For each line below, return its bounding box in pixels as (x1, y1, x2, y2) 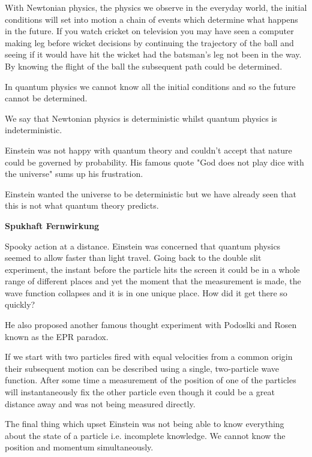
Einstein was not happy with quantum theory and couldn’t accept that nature (5, 143, 292, 156)
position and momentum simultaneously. (5, 441, 154, 453)
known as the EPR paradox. (5, 330, 109, 342)
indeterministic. (5, 124, 62, 136)
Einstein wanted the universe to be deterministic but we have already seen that (5, 187, 296, 200)
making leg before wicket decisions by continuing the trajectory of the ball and (5, 36, 294, 49)
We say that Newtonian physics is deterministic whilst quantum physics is (5, 112, 277, 124)
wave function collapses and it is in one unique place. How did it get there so (5, 286, 287, 299)
